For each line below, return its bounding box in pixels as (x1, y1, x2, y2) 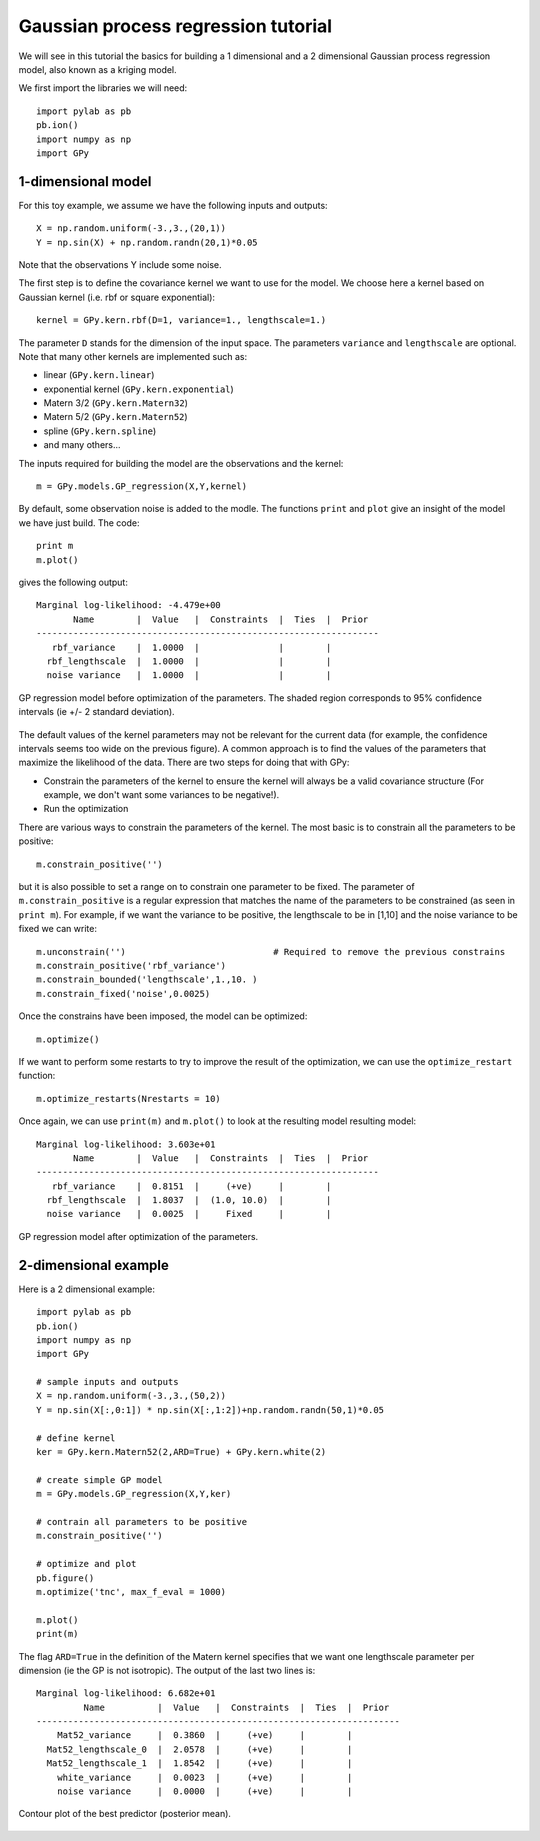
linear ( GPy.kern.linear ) (43, 369, 155, 381)
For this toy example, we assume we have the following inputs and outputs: (18, 199, 329, 211)
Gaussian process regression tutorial (18, 15, 333, 37)
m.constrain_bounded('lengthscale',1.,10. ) (36, 974, 259, 985)
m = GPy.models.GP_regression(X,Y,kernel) (36, 481, 248, 492)
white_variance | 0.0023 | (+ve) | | (56, 1771, 353, 1783)
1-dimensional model (18, 173, 152, 190)
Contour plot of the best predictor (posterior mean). (18, 1808, 232, 1820)
